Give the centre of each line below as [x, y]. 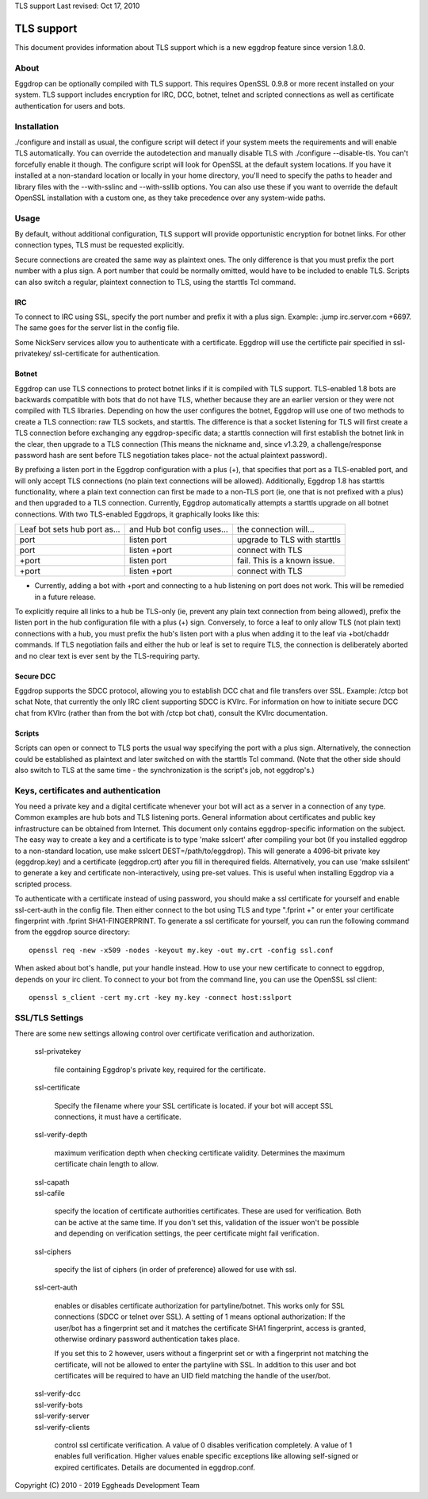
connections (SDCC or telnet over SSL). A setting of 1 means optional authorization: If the [200, 1316]
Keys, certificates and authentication [88, 790]
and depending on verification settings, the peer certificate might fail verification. [187, 1233]
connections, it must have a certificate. [118, 1117]
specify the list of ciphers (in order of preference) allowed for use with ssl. [176, 1269]
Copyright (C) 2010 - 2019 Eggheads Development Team [107, 1486]
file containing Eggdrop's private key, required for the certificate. [160, 1069]
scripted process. [43, 884]
